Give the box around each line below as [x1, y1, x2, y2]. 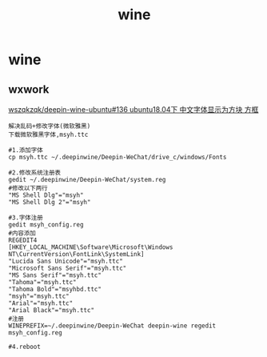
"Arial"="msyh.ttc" [8, 299, 74, 307]
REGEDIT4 [8, 236, 38, 244]
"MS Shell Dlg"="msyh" [8, 191, 84, 199]
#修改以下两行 [8, 184, 48, 192]
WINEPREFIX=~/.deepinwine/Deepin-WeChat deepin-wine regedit [8, 322, 217, 330]
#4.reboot [8, 343, 42, 351]
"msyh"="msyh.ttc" [8, 292, 70, 300]
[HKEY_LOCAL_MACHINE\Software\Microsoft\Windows [8, 243, 173, 251]
